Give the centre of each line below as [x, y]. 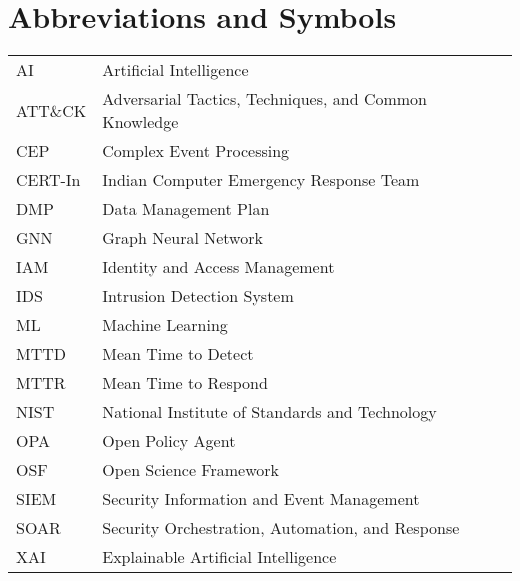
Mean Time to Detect [178, 354]
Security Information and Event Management [261, 499]
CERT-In [48, 180]
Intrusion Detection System [198, 296]
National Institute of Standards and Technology [269, 412]
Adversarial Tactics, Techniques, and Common [265, 99]
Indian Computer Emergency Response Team [261, 180]
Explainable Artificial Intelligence [219, 557]
